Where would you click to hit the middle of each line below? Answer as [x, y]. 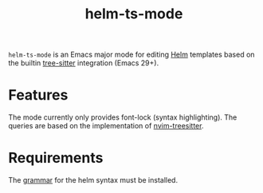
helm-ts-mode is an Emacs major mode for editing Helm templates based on [131, 55]
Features [38, 95]
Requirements [56, 158]
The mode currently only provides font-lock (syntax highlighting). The [123, 117]
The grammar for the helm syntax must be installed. [93, 180]
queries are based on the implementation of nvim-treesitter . [106, 126]
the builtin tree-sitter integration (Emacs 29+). [84, 63]
